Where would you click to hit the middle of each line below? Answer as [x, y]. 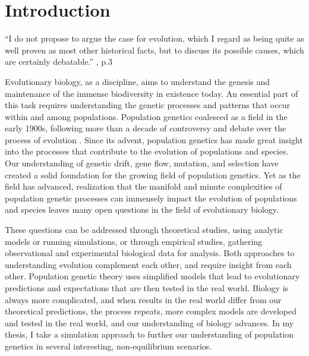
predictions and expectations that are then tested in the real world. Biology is [147, 288]
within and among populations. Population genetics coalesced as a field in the [146, 116]
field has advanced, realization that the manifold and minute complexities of [144, 186]
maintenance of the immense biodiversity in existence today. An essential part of [152, 93]
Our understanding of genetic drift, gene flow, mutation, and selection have [142, 163]
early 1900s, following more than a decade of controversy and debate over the [146, 128]
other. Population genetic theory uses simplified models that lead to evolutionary [152, 276]
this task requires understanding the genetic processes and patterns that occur [147, 105]
